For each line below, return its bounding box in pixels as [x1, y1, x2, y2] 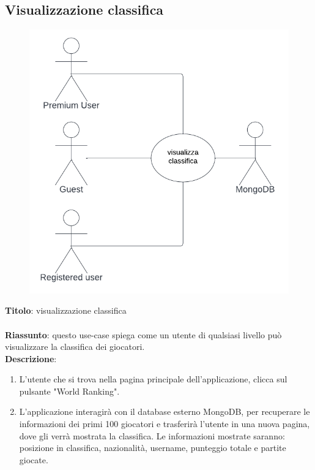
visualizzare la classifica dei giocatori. [5, 340, 145, 353]
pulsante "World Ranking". [19, 384, 120, 397]
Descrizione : [5, 352, 57, 365]
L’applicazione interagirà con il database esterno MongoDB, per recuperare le [19, 405, 310, 418]
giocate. [19, 453, 48, 466]
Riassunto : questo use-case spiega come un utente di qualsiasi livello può [5, 328, 282, 341]
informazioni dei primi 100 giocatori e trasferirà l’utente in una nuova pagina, [19, 417, 310, 430]
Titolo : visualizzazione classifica [5, 304, 127, 317]
